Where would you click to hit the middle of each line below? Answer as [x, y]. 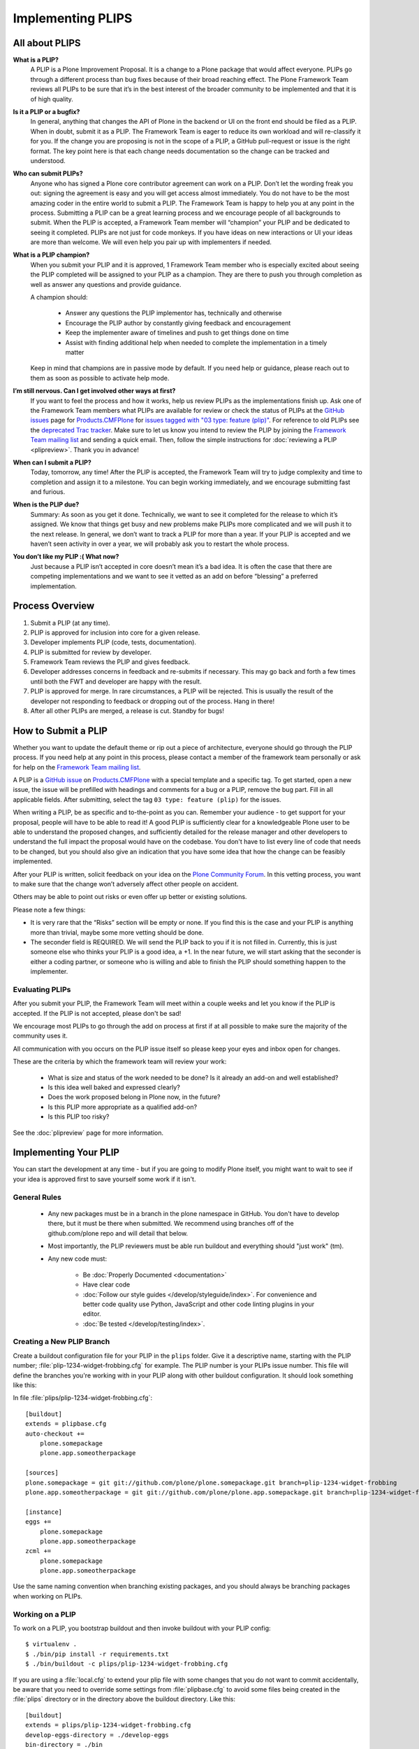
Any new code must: [78, 1259]
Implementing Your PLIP [66, 1153]
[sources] [42, 1473]
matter [75, 352]
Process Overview [54, 606]
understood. [48, 160]
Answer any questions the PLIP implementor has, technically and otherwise [174, 313]
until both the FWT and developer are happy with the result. [116, 681]
